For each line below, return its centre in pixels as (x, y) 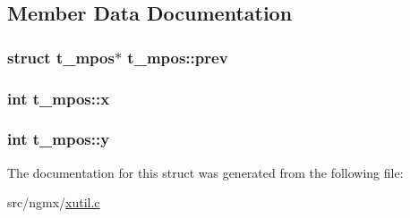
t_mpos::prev (178, 57)
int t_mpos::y (59, 139)
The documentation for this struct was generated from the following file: (205, 172)
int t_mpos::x (59, 98)
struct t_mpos (61, 57)
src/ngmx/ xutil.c (54, 202)
